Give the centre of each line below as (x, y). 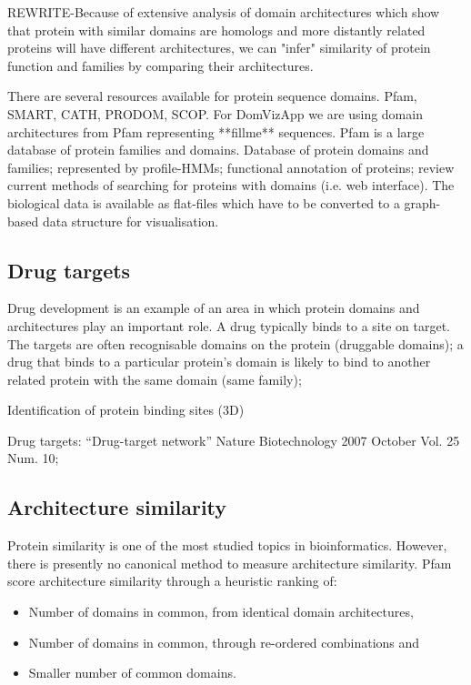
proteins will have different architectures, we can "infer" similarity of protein (219, 48)
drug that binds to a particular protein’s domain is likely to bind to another (219, 362)
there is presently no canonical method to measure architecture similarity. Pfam (230, 563)
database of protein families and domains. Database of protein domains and (218, 150)
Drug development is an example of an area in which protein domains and (214, 308)
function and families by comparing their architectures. (160, 65)
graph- (422, 202)
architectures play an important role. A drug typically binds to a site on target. (229, 325)
